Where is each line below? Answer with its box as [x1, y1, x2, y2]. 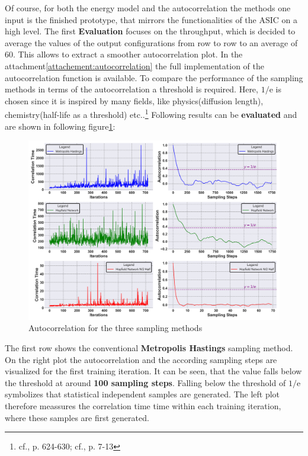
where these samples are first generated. [5, 411, 149, 423]
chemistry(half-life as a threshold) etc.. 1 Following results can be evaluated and [5, 107, 297, 120]
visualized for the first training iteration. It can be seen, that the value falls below [5, 365, 302, 377]
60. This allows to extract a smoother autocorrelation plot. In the [5, 48, 243, 60]
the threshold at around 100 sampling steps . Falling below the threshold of [5, 376, 286, 388]
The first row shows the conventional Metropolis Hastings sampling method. [5, 342, 293, 354]
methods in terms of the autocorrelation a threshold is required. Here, [5, 83, 258, 95]
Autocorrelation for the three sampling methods [28, 322, 203, 334]
